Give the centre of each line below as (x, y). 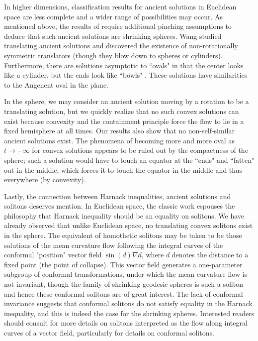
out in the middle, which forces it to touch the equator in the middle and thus (123, 170)
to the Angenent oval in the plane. (56, 84)
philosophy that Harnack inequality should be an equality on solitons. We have (124, 215)
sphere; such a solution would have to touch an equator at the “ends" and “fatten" (129, 160)
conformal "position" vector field (53, 255)
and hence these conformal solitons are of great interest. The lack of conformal (124, 293)
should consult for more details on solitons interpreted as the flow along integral (126, 323)
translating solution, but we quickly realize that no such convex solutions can (122, 111)
